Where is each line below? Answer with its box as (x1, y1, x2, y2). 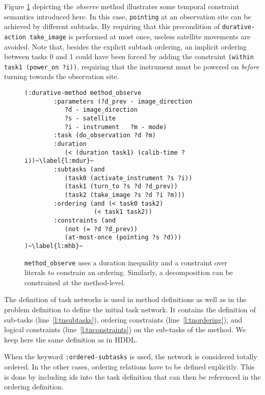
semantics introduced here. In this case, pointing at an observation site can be (4, 11, 251, 21)
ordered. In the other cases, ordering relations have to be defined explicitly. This (4, 361, 255, 372)
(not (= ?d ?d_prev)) (64, 225, 138, 233)
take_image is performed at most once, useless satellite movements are (30, 31, 251, 41)
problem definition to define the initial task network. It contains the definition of (4, 304, 256, 314)
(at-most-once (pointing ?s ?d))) (64, 234, 181, 241)
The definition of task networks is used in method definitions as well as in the (4, 294, 247, 305)
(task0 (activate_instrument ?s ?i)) (64, 174, 193, 182)
